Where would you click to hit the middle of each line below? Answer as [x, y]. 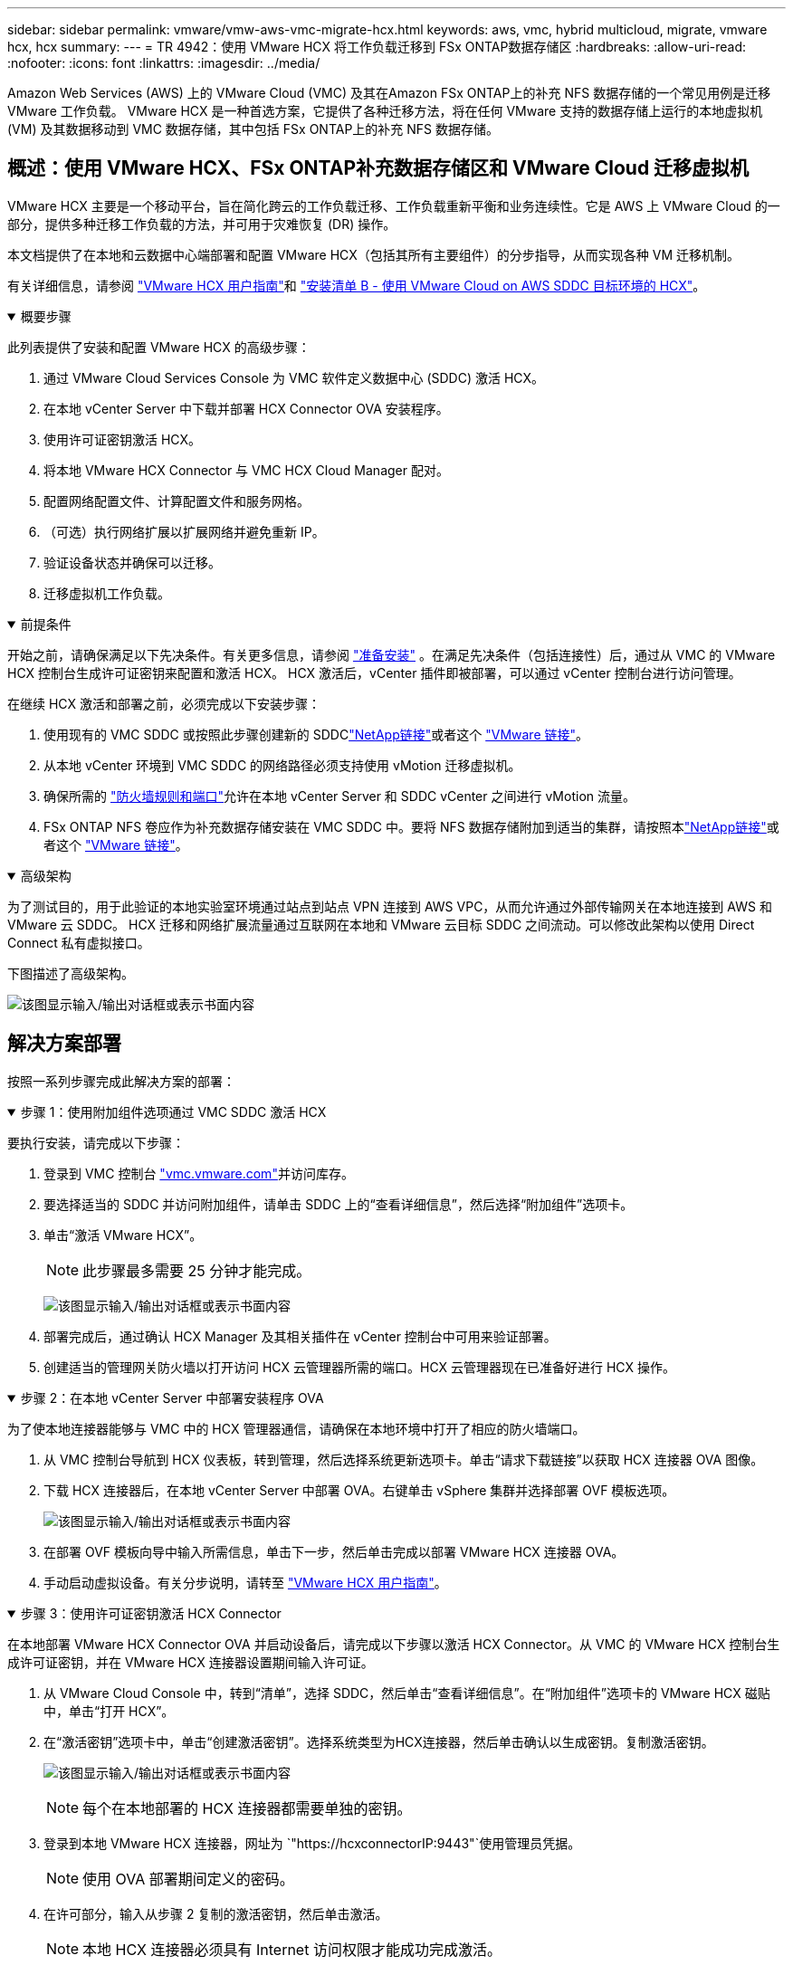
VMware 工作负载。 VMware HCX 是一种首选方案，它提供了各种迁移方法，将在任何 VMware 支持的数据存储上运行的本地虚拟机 [385, 111]
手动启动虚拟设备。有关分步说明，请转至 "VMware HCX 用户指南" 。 [245, 1582]
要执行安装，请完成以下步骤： [96, 1142]
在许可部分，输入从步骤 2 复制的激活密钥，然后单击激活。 [216, 1913]
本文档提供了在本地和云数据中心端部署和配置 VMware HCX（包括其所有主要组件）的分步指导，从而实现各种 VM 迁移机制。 [373, 254]
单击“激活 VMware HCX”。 [123, 1235]
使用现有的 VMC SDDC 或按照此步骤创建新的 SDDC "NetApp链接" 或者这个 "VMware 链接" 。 [316, 734]
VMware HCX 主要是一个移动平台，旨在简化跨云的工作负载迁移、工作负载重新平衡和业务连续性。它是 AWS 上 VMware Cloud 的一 [394, 205]
